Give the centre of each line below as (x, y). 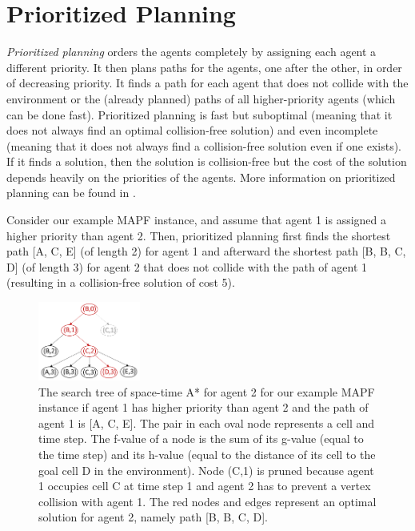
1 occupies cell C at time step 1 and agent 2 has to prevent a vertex (205, 486)
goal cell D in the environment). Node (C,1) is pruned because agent (206, 470)
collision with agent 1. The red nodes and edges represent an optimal (207, 501)
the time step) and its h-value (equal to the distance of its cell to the (207, 454)
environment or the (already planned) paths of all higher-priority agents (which (201, 98)
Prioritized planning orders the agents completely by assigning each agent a (192, 52)
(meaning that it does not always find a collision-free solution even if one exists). (204, 145)
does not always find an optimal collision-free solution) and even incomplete (192, 130)
